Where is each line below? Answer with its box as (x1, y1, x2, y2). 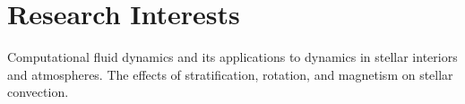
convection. (7, 82, 69, 101)
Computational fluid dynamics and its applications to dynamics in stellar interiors (7, 48, 458, 66)
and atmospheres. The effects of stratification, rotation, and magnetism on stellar (7, 65, 453, 83)
